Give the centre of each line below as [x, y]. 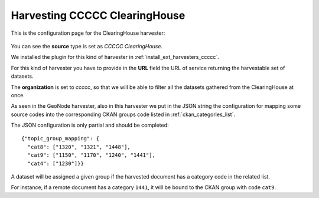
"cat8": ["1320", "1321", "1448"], [79, 147]
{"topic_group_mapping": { [61, 139]
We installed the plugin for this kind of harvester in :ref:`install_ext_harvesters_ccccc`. [115, 57]
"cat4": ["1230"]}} [56, 163]
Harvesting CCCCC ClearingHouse [98, 15]
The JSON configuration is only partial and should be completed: [90, 125]
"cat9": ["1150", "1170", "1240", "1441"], [92, 155]
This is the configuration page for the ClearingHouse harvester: [88, 33]
